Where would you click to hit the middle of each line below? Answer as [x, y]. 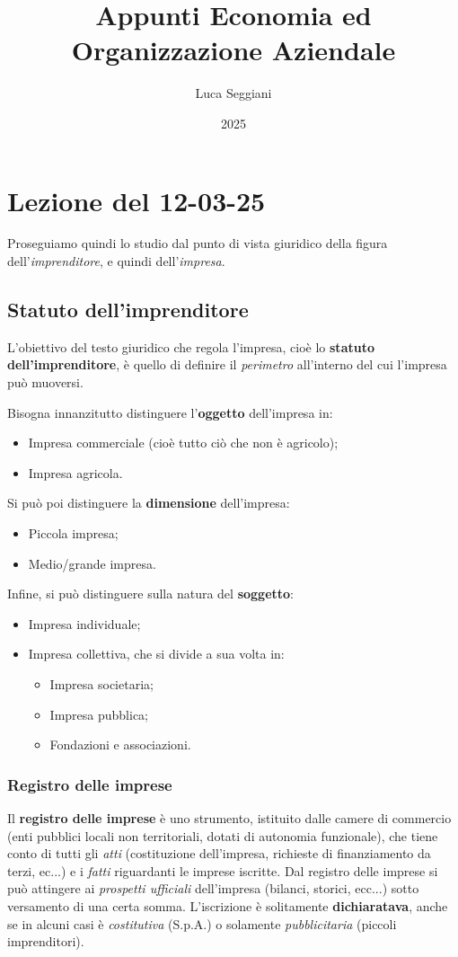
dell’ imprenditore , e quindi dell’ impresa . [116, 261]
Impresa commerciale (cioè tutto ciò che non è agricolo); [183, 443]
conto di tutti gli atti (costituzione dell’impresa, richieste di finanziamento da [219, 853]
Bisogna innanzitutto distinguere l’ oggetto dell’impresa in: [170, 412]
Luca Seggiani [233, 93]
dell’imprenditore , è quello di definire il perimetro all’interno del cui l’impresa [227, 364]
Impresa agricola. [75, 472]
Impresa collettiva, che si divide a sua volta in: [156, 654]
